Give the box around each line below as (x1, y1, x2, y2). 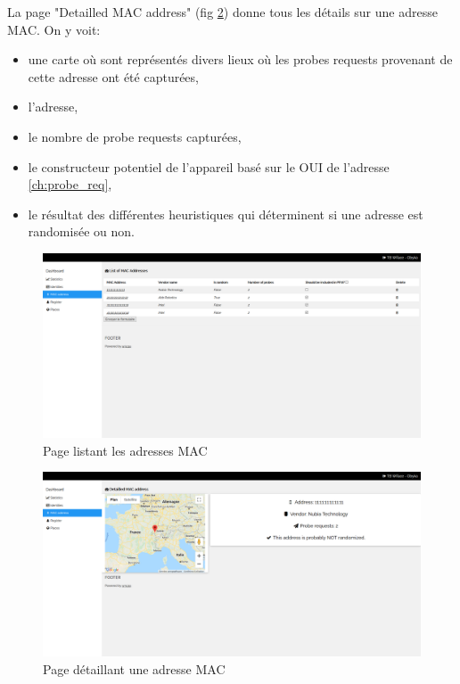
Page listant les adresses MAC (43, 441, 208, 459)
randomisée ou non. (28, 222, 135, 241)
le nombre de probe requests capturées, (28, 127, 242, 145)
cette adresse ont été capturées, (28, 67, 199, 86)
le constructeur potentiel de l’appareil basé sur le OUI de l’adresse (28, 157, 390, 176)
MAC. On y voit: (7, 20, 101, 38)
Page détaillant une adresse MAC (43, 659, 226, 678)
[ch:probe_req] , (28, 175, 112, 194)
